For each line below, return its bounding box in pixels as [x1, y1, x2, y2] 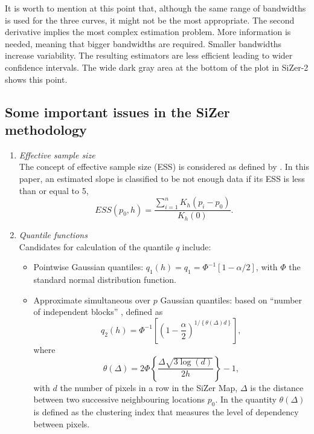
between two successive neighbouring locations [33, 393, 205, 406]
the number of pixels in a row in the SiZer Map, [60, 381, 238, 394]
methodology [5, 120, 87, 138]
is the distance [250, 381, 304, 394]
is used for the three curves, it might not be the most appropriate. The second [5, 13, 295, 26]
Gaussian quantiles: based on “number [160, 293, 303, 306]
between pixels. [33, 417, 90, 430]
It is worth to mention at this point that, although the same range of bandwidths [5, 2, 306, 14]
